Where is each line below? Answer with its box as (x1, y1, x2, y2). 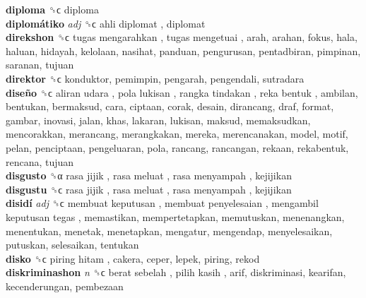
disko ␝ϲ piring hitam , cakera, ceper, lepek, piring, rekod (6, 251, 260, 266)
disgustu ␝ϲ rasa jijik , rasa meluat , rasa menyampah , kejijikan (6, 181, 292, 196)
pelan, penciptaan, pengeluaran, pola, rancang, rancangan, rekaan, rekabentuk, (6, 140, 349, 155)
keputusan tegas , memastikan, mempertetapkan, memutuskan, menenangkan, (6, 209, 345, 224)
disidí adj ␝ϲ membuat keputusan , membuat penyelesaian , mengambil (6, 196, 319, 210)
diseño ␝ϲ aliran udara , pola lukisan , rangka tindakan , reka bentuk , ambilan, (6, 85, 358, 100)
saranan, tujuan (6, 57, 74, 72)
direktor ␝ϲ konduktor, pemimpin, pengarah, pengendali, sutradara (6, 71, 305, 85)
